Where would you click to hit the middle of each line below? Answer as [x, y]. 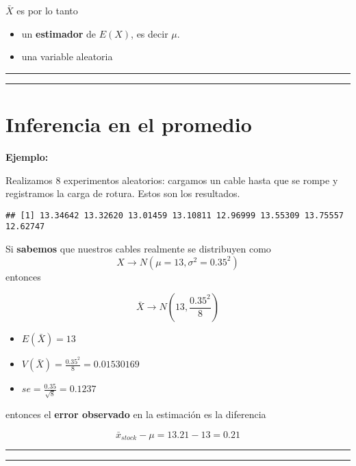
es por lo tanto [47, 10]
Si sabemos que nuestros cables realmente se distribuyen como [138, 248]
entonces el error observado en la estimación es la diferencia [136, 414]
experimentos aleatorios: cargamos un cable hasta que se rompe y [201, 180]
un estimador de [59, 33]
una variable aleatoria [67, 56]
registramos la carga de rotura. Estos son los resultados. [123, 193]
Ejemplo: [27, 156]
